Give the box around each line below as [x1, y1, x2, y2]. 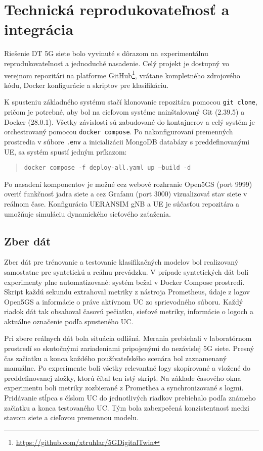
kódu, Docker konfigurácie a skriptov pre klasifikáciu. [4, 79, 169, 90]
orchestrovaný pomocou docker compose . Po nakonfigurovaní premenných [4, 126, 233, 137]
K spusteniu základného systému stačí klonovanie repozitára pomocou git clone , [4, 96, 257, 107]
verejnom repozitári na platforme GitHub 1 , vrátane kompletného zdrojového [4, 68, 240, 80]
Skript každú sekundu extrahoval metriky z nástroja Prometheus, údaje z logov [4, 286, 250, 297]
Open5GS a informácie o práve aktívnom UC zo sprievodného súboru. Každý [4, 296, 243, 307]
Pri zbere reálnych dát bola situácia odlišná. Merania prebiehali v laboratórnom [4, 333, 252, 343]
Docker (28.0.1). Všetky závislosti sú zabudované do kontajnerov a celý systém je [4, 116, 255, 127]
